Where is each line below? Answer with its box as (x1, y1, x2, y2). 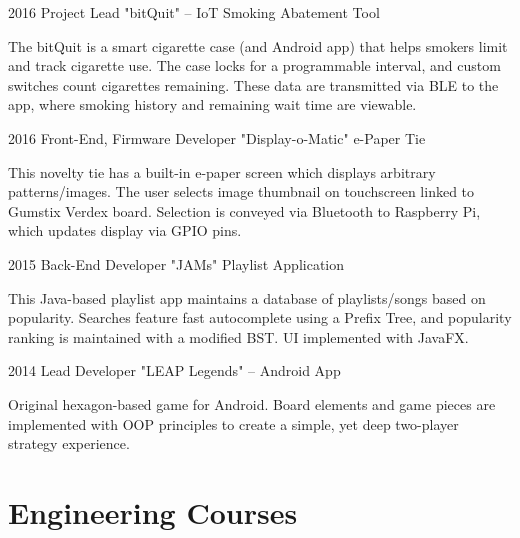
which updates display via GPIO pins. (8, 220, 242, 241)
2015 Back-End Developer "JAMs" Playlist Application (8, 253, 345, 274)
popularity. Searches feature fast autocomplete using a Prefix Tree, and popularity (8, 307, 512, 328)
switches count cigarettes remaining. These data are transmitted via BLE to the (8, 74, 499, 95)
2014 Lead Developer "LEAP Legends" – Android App (8, 360, 341, 381)
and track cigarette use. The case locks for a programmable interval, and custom (8, 55, 501, 76)
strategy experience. (8, 433, 130, 454)
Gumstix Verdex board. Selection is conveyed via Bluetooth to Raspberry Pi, (8, 200, 481, 221)
